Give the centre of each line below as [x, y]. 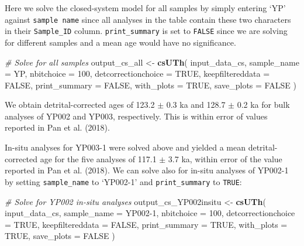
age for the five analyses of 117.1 [98, 158]
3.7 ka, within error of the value [225, 158]
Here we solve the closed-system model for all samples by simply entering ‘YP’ [145, 8]
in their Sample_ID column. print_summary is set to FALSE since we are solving [146, 31]
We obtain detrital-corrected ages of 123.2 [80, 105]
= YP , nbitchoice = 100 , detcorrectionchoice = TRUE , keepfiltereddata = [137, 74]
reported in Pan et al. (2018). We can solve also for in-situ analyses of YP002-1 [147, 170]
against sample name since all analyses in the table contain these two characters [148, 19]
